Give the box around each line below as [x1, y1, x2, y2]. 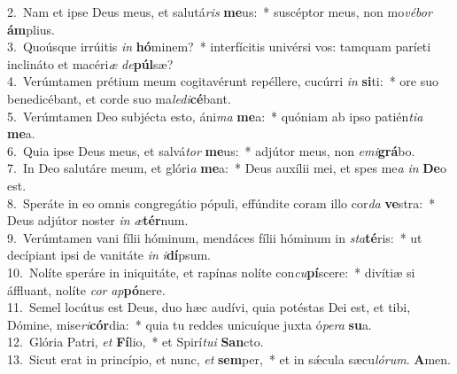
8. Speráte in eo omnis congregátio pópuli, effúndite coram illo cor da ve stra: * [7, 193, 436, 212]
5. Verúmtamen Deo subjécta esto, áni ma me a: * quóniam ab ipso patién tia [7, 106, 423, 125]
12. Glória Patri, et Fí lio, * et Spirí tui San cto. [7, 332, 264, 351]
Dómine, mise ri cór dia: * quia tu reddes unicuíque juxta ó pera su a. [7, 315, 372, 333]
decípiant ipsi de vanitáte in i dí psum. [7, 245, 211, 264]
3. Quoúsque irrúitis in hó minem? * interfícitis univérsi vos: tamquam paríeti [7, 37, 431, 56]
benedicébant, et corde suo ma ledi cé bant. [7, 89, 231, 107]
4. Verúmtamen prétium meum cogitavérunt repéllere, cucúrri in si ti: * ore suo [7, 72, 438, 90]
